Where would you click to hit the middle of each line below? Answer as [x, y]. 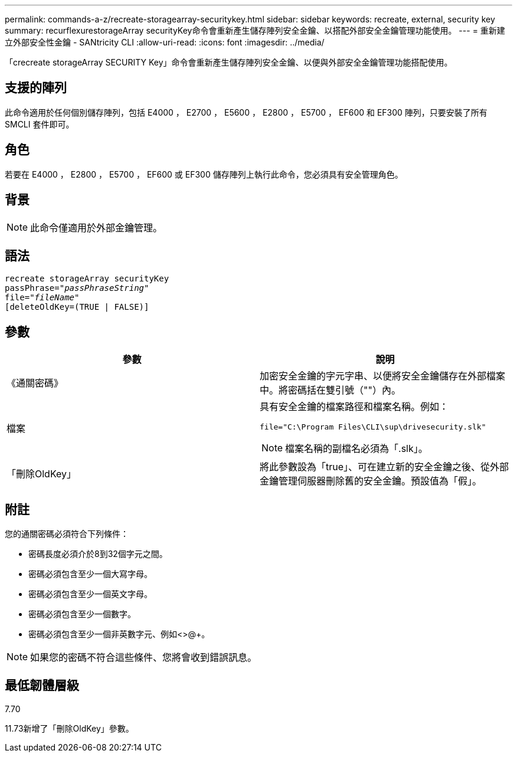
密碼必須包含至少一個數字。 [82, 614]
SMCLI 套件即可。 [40, 124]
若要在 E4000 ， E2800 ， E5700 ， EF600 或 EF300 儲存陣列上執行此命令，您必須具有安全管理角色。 [204, 174]
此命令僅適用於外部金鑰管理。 [96, 227]
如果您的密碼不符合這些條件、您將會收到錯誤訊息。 [144, 658]
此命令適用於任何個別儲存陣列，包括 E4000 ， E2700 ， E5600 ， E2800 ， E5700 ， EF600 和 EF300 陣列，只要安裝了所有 [246, 112]
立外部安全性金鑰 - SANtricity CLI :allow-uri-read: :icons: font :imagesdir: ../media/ [165, 42]
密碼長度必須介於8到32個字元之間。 [98, 554]
